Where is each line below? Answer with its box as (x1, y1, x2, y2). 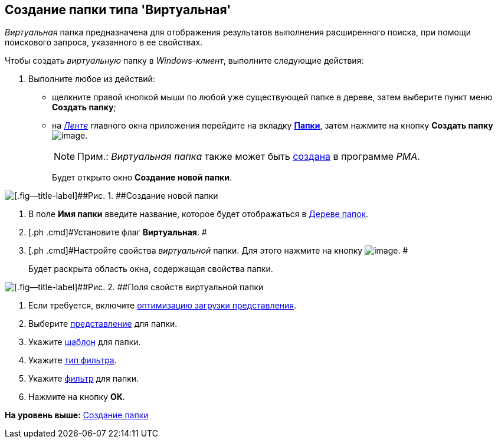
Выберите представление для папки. (28, 319, 178, 329)
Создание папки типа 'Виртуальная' (5, 2, 231, 17)
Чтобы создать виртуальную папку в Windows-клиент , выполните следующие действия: (5, 55, 364, 66)
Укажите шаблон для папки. (28, 337, 141, 347)
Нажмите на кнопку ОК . (28, 392, 125, 402)
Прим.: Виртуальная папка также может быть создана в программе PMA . (77, 150, 420, 163)
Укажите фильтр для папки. (28, 373, 139, 384)
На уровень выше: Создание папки (5, 410, 149, 421)
